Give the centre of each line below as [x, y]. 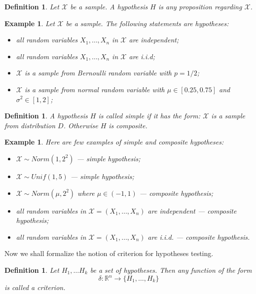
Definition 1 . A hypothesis [46, 116]
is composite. [128, 125]
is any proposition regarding [200, 6]
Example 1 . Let [30, 23]
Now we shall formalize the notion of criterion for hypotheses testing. [109, 253]
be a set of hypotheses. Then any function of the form [171, 270]
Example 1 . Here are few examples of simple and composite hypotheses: [114, 142]
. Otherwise [81, 125]
